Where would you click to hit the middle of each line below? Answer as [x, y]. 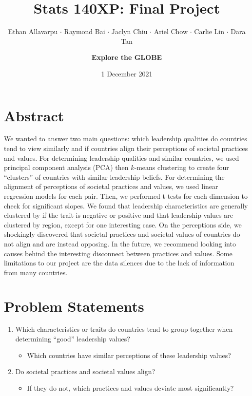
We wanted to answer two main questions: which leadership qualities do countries [126, 139]
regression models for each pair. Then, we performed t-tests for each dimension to [126, 196]
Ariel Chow [171, 31]
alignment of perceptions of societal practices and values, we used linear [111, 186]
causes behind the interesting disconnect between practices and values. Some [118, 253]
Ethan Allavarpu [33, 31]
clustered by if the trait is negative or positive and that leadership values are [118, 215]
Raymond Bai [85, 31]
